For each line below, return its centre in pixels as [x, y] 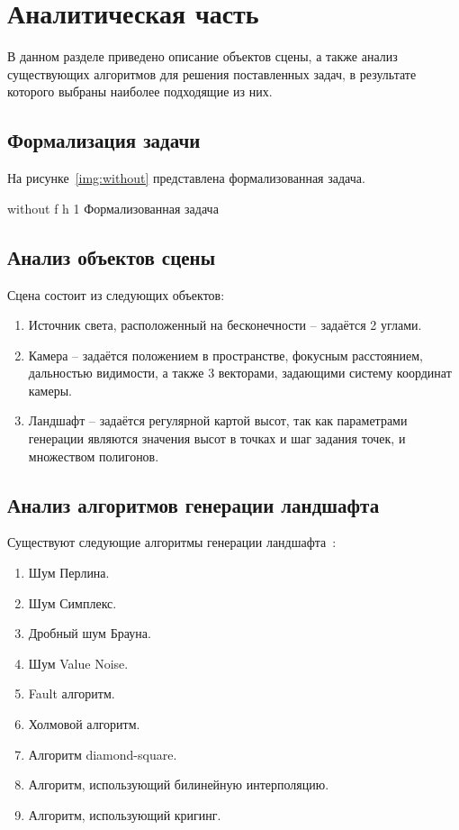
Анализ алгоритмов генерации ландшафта [193, 504]
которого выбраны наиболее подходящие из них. [140, 91]
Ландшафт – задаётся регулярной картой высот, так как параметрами [218, 420]
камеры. [50, 390]
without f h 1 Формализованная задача [113, 208]
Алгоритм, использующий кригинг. [125, 814]
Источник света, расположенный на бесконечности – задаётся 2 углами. [225, 325]
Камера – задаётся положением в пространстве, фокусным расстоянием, [225, 355]
